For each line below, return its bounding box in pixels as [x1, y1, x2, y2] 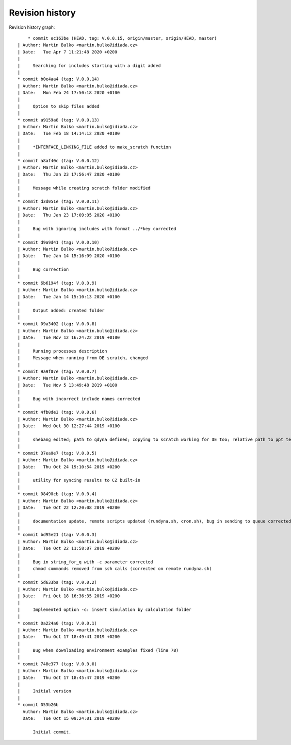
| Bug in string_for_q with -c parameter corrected [17, 559, 153, 565]
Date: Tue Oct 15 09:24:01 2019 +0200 [22, 716, 120, 721]
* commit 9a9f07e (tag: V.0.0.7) [17, 369, 97, 374]
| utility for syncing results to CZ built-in [17, 478, 141, 483]
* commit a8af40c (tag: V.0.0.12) [17, 158, 99, 163]
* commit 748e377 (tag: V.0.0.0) [17, 661, 97, 667]
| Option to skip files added [17, 104, 99, 109]
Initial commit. [32, 729, 72, 735]
